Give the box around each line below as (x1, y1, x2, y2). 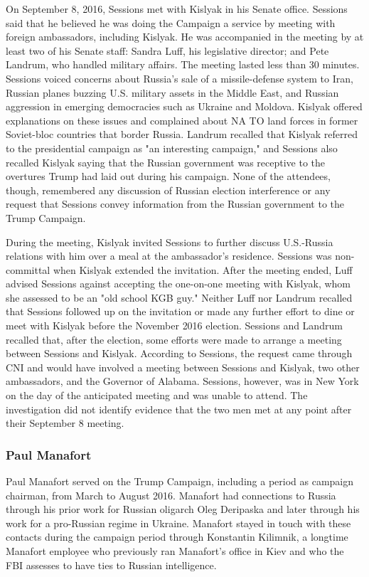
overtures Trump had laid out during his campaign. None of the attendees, (6, 169, 331, 184)
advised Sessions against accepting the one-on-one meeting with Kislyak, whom (6, 276, 351, 291)
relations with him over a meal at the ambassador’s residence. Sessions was (6, 248, 332, 263)
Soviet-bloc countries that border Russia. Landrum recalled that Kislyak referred (6, 127, 358, 142)
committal (6, 262, 50, 277)
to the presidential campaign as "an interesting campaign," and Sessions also (6, 140, 338, 155)
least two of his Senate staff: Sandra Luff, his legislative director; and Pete (6, 43, 329, 58)
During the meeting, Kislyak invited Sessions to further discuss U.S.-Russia (6, 234, 333, 249)
